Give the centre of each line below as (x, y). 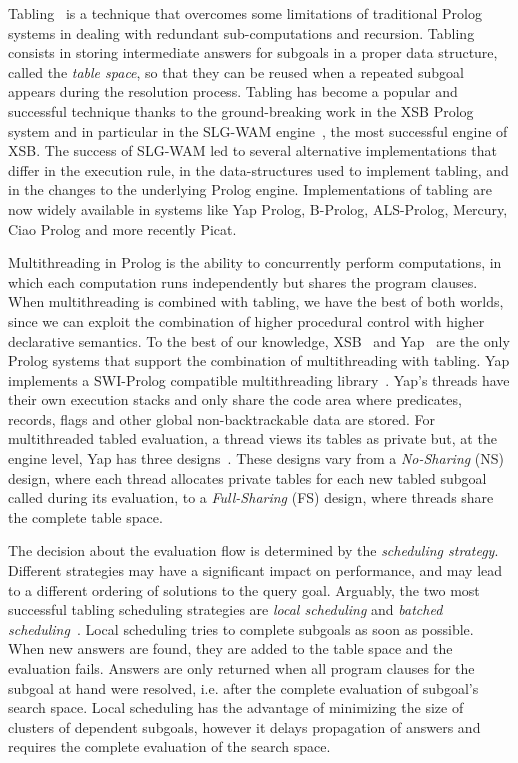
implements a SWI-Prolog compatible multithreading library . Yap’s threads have (259, 379)
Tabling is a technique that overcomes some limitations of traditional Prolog (245, 13)
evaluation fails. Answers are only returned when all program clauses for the (241, 668)
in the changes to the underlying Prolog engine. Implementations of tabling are (250, 189)
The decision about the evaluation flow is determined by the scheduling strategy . (253, 550)
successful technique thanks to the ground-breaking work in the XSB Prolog (241, 110)
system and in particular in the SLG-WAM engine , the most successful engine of (258, 130)
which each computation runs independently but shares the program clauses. (243, 281)
